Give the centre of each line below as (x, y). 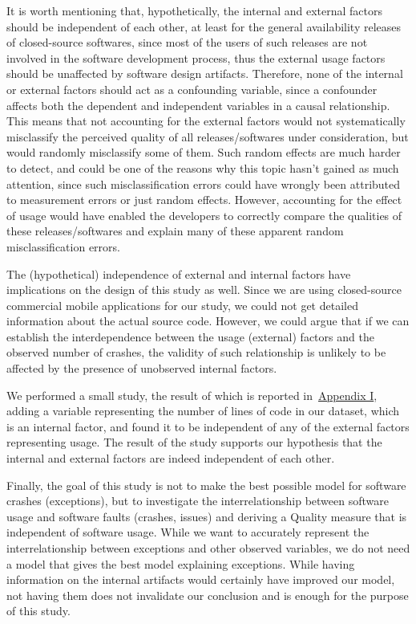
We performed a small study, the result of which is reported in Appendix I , (192, 395)
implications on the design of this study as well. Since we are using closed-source (204, 290)
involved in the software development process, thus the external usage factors (196, 57)
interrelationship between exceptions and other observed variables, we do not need (208, 548)
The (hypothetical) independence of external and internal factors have (179, 273)
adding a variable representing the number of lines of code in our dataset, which (203, 411)
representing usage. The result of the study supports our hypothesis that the (194, 442)
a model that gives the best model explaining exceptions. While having (181, 563)
